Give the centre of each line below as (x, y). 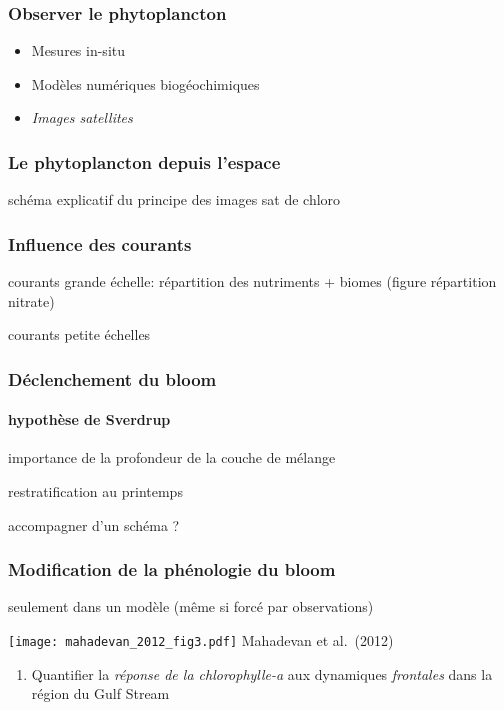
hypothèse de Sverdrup (89, 419)
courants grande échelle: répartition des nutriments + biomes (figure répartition (252, 281)
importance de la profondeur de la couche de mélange (172, 457)
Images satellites (82, 117)
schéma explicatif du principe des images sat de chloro (174, 199)
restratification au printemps (95, 491)
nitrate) (31, 300)
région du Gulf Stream (100, 693)
